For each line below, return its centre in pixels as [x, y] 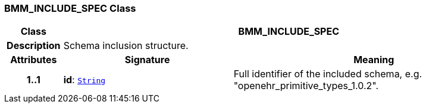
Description [34, 46]
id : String [84, 80]
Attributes [34, 60]
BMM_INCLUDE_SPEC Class [70, 8]
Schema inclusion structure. [126, 46]
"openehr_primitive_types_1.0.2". [306, 86]
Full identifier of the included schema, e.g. [328, 74]
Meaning [374, 60]
